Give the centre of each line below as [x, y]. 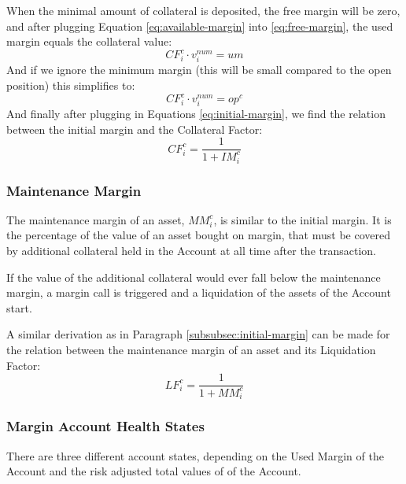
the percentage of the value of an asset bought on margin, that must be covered [198, 235]
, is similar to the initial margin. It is [303, 219]
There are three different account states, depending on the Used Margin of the [195, 455]
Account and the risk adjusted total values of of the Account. [154, 471]
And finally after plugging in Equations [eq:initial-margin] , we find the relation [196, 114]
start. [19, 307]
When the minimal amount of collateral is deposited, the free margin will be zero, [203, 10]
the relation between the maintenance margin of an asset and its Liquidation [191, 349]
